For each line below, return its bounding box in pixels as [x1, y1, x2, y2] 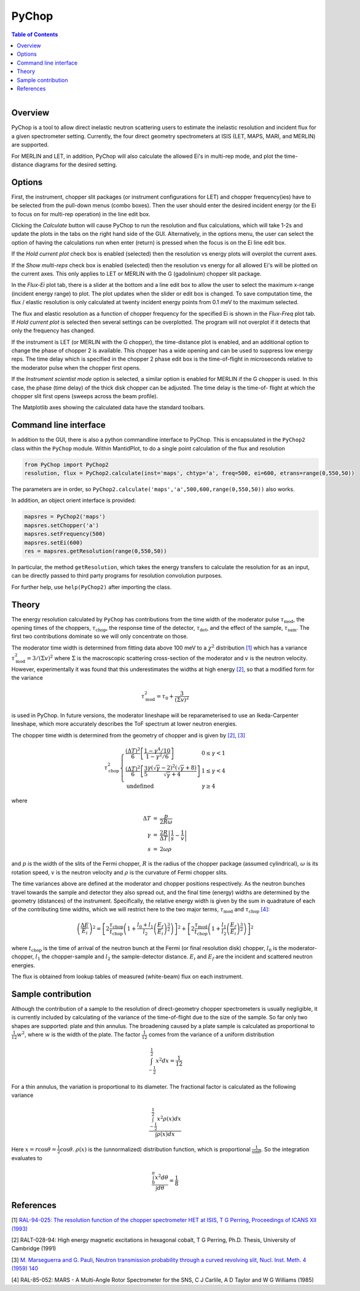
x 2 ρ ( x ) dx [157, 1115, 181, 1123]
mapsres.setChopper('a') [24, 522, 100, 528]
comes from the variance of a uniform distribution [148, 1031, 275, 1038]
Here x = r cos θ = [11, 1145, 57, 1153]
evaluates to [11, 1155, 42, 1162]
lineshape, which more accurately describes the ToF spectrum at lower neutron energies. [11, 720, 238, 728]
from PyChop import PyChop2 [24, 461, 109, 468]
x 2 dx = [155, 1056, 175, 1064]
